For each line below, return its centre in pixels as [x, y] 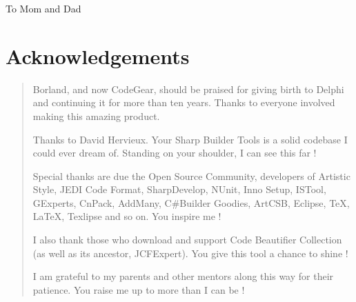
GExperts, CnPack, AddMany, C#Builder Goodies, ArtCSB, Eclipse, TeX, [191, 202]
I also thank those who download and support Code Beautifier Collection [187, 240]
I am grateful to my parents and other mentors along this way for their [183, 276]
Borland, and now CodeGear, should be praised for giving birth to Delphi [188, 89]
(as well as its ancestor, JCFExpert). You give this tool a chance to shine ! [190, 253]
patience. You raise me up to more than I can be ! [139, 289]
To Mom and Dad [43, 8]
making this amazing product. [96, 115]
